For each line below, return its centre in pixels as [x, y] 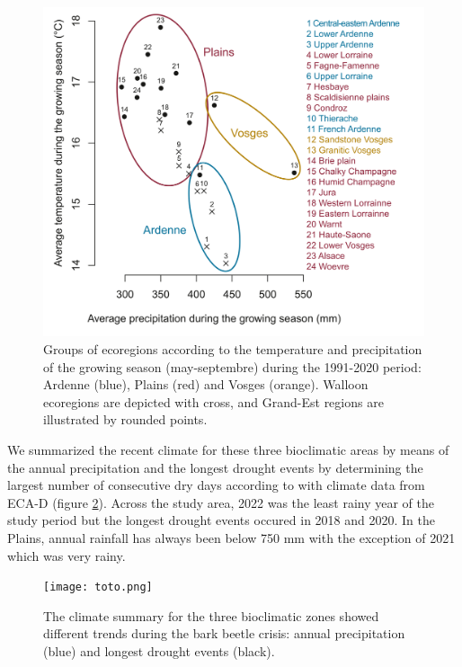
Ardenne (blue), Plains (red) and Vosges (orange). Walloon [206, 384]
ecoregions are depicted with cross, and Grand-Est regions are [213, 401]
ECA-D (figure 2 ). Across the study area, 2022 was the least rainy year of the [221, 502]
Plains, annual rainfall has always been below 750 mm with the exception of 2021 [231, 537]
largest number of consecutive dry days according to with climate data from [216, 485]
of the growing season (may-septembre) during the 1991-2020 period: [232, 366]
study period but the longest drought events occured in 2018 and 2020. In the [221, 520]
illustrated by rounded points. [125, 419]
